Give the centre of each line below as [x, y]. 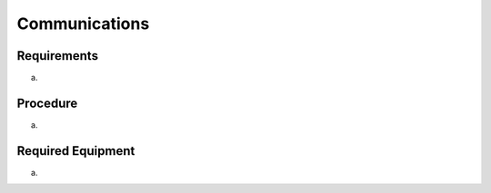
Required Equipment [76, 151]
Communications [83, 24]
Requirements [58, 56]
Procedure [47, 103]
